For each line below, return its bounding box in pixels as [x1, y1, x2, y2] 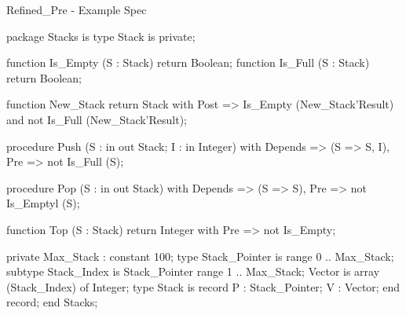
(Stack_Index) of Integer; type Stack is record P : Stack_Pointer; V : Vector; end [6, 278, 401, 295]
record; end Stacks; [6, 294, 98, 310]
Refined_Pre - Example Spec [6, 2, 147, 17]
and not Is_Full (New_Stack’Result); [6, 111, 188, 127]
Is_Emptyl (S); [6, 195, 80, 211]
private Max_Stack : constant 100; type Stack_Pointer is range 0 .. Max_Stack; [6, 247, 394, 264]
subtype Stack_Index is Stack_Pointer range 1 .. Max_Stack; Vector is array [6, 263, 380, 280]
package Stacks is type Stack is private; [6, 27, 196, 44]
